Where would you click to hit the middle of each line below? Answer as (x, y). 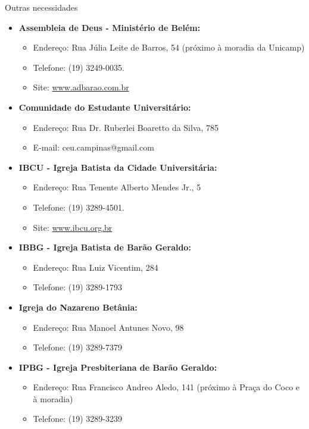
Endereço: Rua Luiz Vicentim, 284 (96, 267)
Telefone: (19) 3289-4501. (79, 207)
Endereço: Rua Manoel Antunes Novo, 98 (108, 327)
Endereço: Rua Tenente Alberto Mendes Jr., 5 (117, 187)
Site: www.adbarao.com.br (81, 87)
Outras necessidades (41, 7)
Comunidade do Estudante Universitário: (105, 107)
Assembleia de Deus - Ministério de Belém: (110, 27)
